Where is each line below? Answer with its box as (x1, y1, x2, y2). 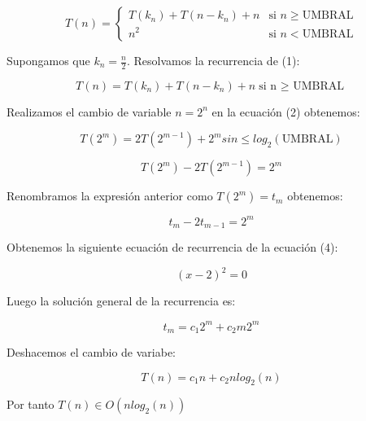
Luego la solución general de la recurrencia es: (7, 292, 236, 309)
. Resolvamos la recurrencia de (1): (126, 52, 300, 68)
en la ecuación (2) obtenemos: (211, 103, 360, 120)
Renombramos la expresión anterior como (7, 187, 213, 204)
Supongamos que (7, 52, 90, 68)
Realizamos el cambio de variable (7, 103, 172, 120)
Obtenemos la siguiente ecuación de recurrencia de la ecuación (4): (7, 239, 338, 256)
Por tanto (7, 396, 54, 413)
